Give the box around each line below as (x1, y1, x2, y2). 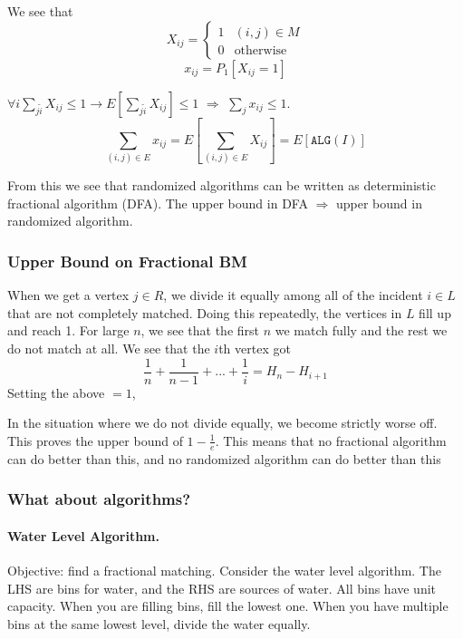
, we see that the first (140, 321, 259, 340)
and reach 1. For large (7, 321, 130, 340)
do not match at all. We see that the (7, 339, 210, 358)
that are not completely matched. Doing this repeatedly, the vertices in (7, 303, 402, 322)
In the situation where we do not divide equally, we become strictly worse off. (7, 413, 438, 432)
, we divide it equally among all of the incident (163, 286, 423, 305)
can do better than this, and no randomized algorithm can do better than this (7, 449, 441, 468)
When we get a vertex (7, 286, 130, 305)
